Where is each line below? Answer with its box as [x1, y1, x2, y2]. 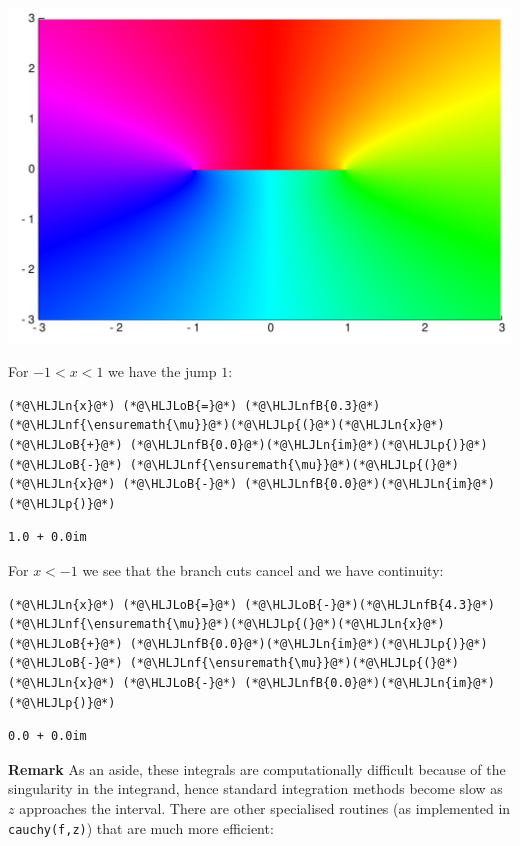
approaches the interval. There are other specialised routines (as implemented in [19, 797, 511, 818]
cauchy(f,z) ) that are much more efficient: [8, 817, 274, 838]
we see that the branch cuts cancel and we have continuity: [82, 560, 444, 581]
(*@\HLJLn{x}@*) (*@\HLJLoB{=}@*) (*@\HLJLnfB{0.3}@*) [8, 398, 381, 413]
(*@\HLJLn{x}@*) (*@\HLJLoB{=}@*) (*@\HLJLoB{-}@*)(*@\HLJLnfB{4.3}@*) [8, 597, 495, 612]
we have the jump [108, 361, 217, 382]
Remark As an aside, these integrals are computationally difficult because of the [8, 758, 506, 779]
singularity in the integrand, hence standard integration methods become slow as [8, 778, 503, 799]
